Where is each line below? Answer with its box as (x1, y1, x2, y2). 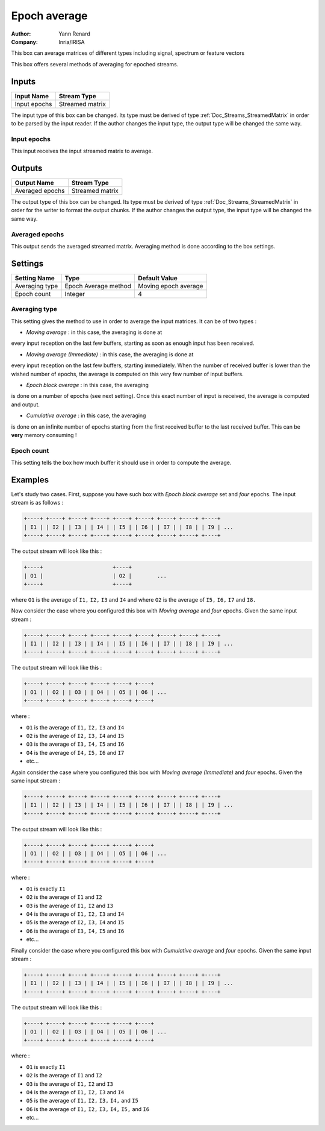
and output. (11, 401, 40, 408)
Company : (11, 38, 39, 45)
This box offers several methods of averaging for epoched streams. (11, 60, 179, 68)
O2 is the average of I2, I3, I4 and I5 (26, 732, 125, 739)
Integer (64, 289, 85, 298)
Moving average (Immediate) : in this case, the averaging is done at (26, 350, 194, 358)
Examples (11, 474, 49, 485)
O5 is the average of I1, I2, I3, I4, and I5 (26, 1097, 138, 1104)
